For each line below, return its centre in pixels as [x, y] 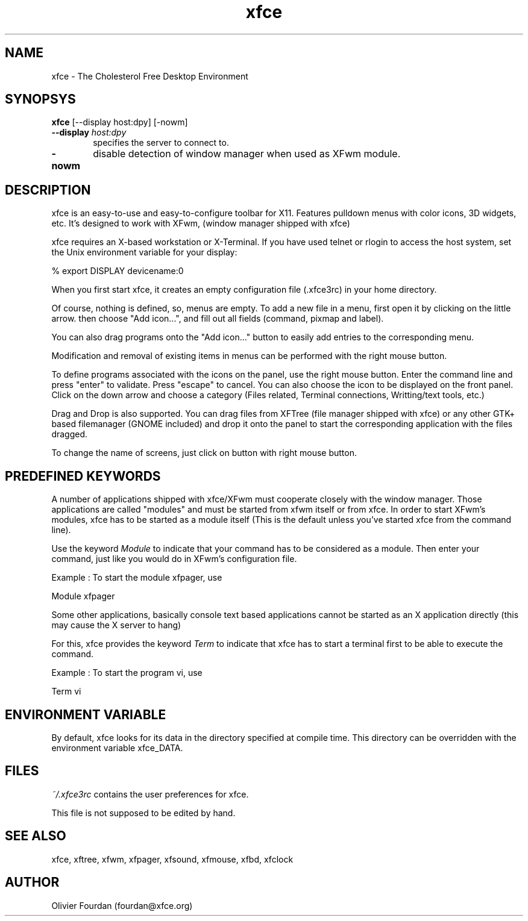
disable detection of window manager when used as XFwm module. [247, 154]
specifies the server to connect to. [161, 143]
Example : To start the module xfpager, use [137, 578]
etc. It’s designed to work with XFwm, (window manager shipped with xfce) [201, 223]
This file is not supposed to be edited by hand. [143, 813]
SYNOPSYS [40, 99]
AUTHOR [32, 882]
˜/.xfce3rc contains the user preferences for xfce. [150, 794]
